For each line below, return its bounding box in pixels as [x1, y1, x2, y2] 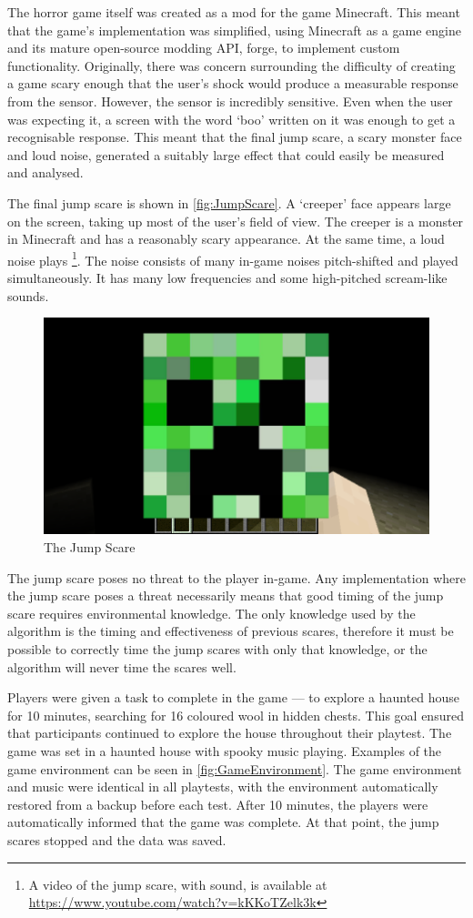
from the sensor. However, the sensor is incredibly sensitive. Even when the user [7, 91, 453, 110]
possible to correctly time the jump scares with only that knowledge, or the [7, 640, 428, 659]
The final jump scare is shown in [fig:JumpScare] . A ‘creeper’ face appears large [7, 193, 451, 212]
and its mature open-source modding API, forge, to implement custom [7, 38, 400, 57]
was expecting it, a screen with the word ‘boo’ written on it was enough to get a [7, 109, 456, 128]
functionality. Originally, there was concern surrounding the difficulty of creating [7, 55, 456, 75]
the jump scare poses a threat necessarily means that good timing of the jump [7, 586, 444, 605]
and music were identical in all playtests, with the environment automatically [7, 777, 438, 796]
